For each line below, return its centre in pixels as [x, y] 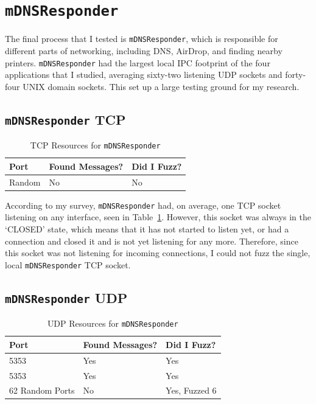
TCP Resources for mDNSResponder [95, 145]
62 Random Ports [42, 390]
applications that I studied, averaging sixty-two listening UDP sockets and [144, 75]
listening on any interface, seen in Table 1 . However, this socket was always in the [158, 217]
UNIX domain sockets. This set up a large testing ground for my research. [161, 86]
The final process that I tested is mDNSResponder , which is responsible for [142, 39]
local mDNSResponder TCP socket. [68, 264]
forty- [296, 75]
